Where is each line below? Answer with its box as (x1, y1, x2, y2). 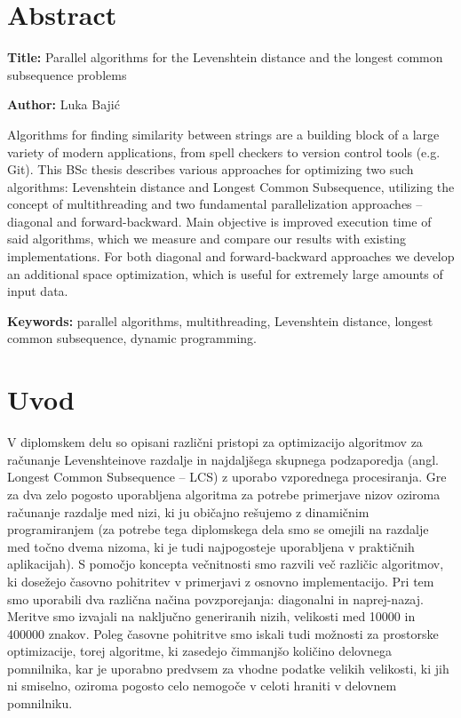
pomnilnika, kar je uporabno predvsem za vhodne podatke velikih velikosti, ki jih (7, 658, 449, 677)
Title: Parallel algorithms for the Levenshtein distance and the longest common (7, 48, 443, 67)
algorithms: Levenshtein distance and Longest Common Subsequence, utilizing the (7, 177, 455, 195)
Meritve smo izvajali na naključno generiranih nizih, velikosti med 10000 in (7, 607, 416, 626)
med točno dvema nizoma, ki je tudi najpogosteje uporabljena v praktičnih (7, 537, 415, 555)
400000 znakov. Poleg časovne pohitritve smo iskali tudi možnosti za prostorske (7, 624, 439, 642)
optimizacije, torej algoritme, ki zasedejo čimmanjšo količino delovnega (7, 642, 393, 660)
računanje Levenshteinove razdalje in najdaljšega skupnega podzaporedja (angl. (7, 450, 439, 468)
